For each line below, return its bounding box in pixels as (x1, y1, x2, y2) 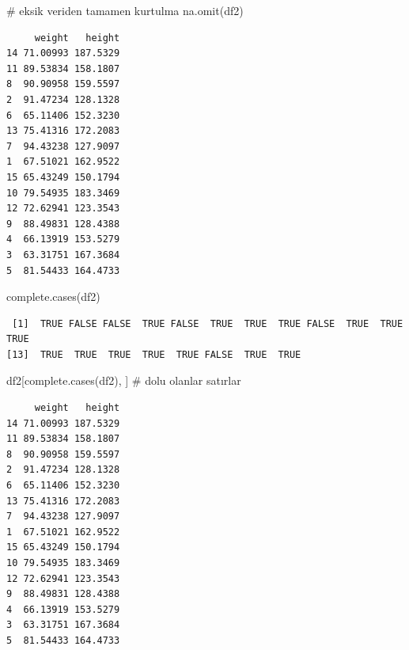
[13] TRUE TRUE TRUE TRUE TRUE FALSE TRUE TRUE (6, 348, 301, 360)
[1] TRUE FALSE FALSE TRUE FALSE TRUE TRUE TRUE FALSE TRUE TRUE (12, 317, 403, 329)
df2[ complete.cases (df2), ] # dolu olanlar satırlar (6, 372, 241, 389)
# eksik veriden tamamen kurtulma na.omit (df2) (6, 2, 244, 18)
